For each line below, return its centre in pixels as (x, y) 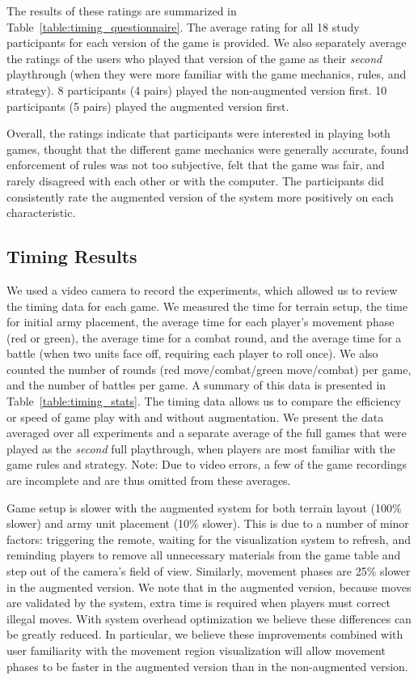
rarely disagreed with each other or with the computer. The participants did (195, 180)
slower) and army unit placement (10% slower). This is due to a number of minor (208, 523)
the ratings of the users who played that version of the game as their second (194, 58)
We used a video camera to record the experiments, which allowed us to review (202, 289)
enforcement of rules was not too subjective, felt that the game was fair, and (196, 165)
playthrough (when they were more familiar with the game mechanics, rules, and (207, 74)
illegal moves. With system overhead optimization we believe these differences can (209, 618)
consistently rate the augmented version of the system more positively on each (200, 196)
